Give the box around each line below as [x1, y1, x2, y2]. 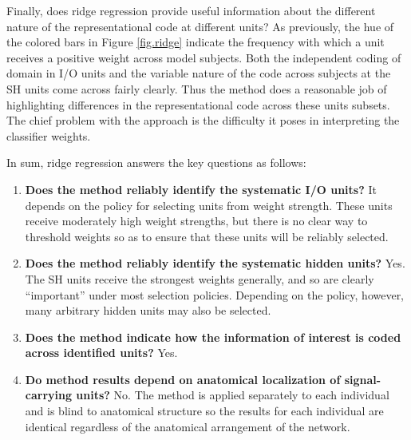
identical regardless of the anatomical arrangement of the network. [25, 418, 350, 434]
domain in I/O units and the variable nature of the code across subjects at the [6, 65, 391, 81]
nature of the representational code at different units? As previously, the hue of [6, 18, 394, 34]
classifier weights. [6, 127, 91, 144]
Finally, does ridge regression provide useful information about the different [6, 2, 376, 18]
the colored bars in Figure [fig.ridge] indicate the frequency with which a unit [6, 34, 385, 50]
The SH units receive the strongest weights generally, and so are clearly [25, 270, 374, 287]
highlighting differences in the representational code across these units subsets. [6, 96, 390, 113]
